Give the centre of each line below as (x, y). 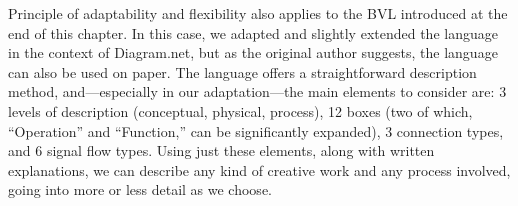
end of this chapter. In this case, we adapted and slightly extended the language (253, 32)
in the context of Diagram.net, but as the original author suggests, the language (253, 52)
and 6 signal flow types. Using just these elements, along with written (221, 150)
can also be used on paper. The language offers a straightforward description (242, 71)
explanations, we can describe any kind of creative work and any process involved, (259, 169)
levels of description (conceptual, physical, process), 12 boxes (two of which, (240, 110)
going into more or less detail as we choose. (140, 189)
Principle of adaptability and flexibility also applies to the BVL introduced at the (258, 13)
